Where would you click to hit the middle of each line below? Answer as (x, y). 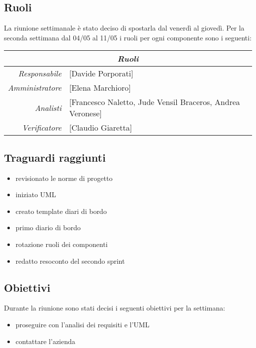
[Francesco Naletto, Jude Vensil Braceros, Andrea (155, 102)
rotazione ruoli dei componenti (62, 244)
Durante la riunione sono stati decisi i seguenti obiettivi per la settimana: (115, 308)
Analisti (48, 107)
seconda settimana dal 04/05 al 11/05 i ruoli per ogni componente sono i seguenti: (128, 37)
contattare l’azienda (45, 341)
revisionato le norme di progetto (64, 178)
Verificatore (42, 128)
